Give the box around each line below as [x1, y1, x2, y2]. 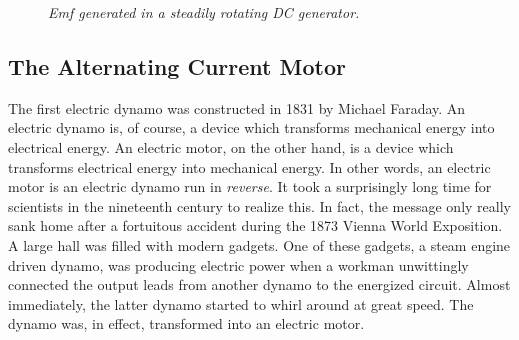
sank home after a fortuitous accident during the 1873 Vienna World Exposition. [8, 215, 503, 236]
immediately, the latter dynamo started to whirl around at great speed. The [8, 293, 474, 314]
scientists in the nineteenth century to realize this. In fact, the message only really [8, 195, 511, 216]
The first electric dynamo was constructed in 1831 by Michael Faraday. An [8, 97, 466, 118]
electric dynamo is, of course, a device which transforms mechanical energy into [8, 117, 495, 138]
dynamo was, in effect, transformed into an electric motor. [8, 313, 365, 334]
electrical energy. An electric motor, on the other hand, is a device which [8, 136, 454, 157]
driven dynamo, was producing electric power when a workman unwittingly [8, 254, 469, 275]
